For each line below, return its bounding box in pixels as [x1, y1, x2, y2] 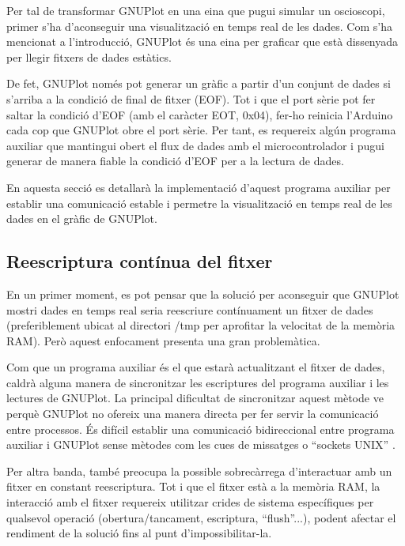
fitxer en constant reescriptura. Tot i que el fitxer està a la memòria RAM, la [6, 478, 380, 495]
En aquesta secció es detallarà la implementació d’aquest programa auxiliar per [6, 179, 391, 195]
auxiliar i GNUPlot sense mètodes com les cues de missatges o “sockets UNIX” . [6, 436, 396, 453]
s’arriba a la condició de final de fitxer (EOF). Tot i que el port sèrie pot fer [6, 90, 376, 107]
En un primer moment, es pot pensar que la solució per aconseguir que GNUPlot [6, 285, 399, 302]
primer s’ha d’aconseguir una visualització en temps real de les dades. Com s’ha [6, 17, 392, 34]
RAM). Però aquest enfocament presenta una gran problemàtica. [6, 332, 320, 348]
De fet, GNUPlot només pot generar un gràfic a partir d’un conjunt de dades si [6, 75, 391, 92]
